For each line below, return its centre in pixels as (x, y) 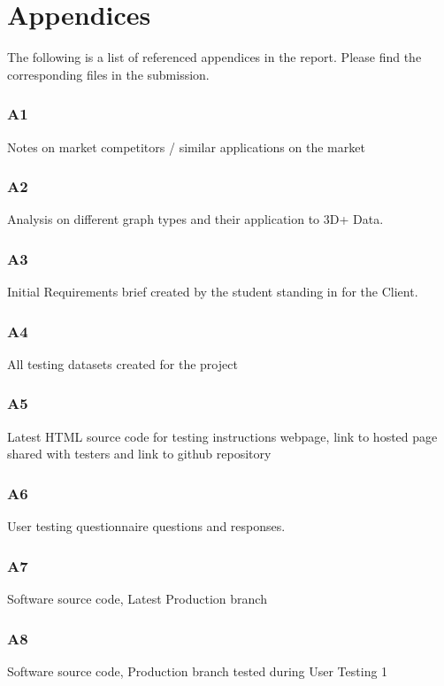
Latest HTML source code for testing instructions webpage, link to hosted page (222, 436)
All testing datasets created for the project (122, 363)
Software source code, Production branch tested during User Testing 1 (198, 671)
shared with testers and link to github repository (139, 454)
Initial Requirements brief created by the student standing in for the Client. (213, 292)
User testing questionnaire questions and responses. (146, 526)
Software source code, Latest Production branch (137, 598)
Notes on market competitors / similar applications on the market (186, 146)
